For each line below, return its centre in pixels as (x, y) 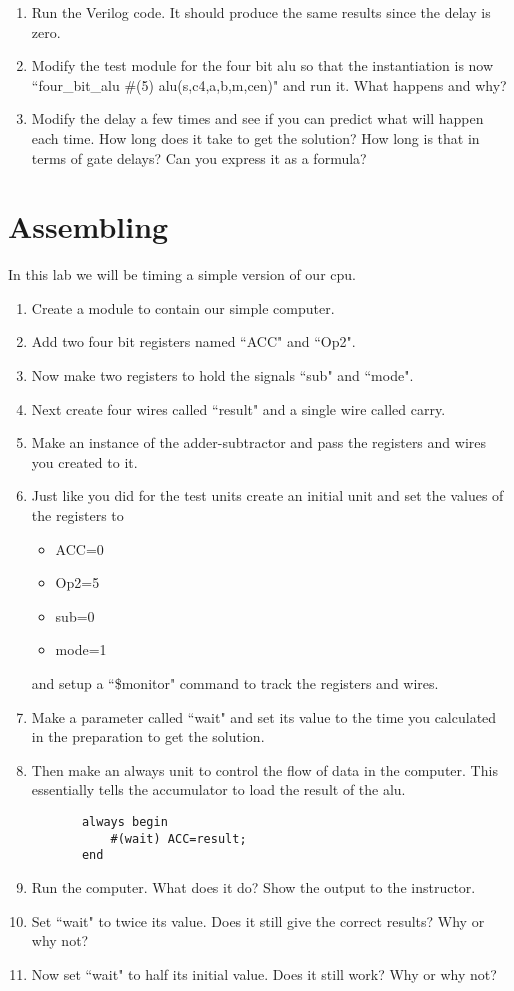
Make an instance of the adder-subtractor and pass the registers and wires (258, 442)
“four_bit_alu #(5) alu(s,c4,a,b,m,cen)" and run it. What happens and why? (269, 84)
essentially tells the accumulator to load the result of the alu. (218, 789)
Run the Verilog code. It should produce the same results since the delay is (261, 12)
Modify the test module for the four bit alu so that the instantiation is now (262, 65)
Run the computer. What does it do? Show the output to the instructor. (253, 886)
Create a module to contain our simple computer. (183, 307)
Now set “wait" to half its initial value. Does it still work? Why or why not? (264, 973)
